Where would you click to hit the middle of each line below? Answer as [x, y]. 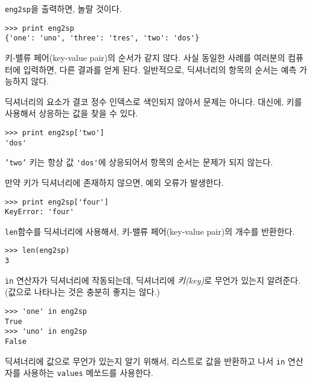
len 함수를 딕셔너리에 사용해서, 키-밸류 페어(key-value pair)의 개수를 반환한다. [150, 231]
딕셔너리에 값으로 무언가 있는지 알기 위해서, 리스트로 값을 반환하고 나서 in [145, 361]
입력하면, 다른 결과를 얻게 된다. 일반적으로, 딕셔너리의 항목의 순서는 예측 [160, 69]
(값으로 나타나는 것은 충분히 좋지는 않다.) [83, 292]
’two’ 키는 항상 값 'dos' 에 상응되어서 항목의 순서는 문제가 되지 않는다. [139, 162]
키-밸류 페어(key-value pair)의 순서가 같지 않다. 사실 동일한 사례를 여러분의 [145, 57]
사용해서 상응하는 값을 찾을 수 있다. [72, 113]
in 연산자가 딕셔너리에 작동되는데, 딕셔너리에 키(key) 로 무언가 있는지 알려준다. [153, 280]
